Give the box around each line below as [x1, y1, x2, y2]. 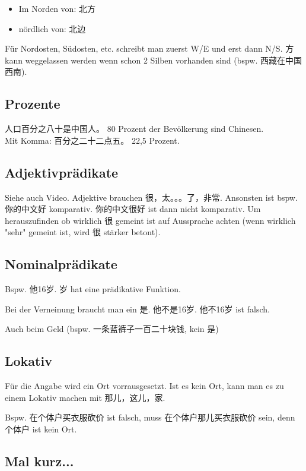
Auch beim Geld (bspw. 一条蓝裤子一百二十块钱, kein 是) [5, 323, 219, 335]
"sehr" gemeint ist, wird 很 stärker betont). [5, 226, 161, 238]
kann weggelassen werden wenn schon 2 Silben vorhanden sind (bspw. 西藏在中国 [5, 53, 302, 66]
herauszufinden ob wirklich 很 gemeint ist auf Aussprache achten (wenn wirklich [5, 214, 296, 226]
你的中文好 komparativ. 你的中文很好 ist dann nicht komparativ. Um [5, 203, 261, 215]
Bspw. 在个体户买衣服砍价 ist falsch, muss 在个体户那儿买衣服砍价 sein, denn [5, 411, 295, 423]
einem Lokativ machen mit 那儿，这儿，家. [5, 391, 165, 403]
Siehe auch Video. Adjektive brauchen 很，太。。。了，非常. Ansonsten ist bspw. [5, 191, 298, 203]
